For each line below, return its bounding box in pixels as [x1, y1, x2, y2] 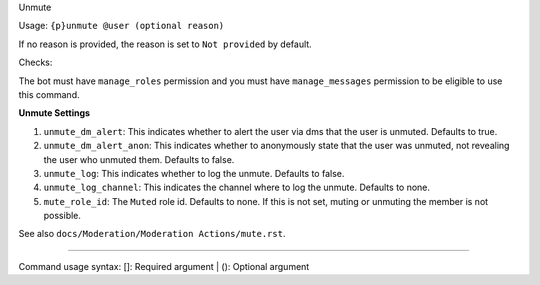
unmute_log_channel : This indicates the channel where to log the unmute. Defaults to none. [43, 181, 430, 194]
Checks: [18, 56, 53, 69]
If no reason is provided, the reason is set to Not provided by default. [18, 38, 312, 50]
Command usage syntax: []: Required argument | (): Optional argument [18, 260, 310, 272]
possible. [43, 210, 82, 222]
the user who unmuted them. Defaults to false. [43, 153, 235, 165]
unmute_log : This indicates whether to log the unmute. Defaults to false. [43, 167, 345, 179]
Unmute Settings [18, 107, 90, 119]
